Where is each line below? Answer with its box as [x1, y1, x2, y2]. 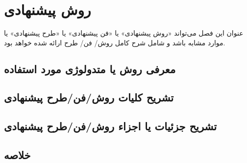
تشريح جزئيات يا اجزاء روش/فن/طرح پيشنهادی [4, 119, 217, 134]
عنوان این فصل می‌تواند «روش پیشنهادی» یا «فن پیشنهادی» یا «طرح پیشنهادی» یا [4, 28, 244, 38]
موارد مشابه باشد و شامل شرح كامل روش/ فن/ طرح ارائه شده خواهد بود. [4, 37, 225, 47]
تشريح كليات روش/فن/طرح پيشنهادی [4, 90, 174, 105]
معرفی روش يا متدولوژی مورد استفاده [4, 61, 176, 76]
